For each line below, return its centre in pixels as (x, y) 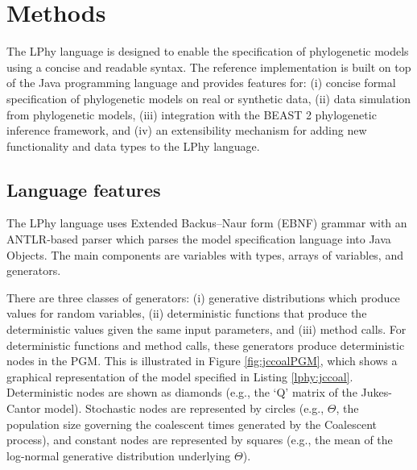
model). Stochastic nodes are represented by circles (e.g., (184, 408)
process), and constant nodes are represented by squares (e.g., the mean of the (200, 440)
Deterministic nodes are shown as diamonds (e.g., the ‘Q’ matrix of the (182, 392)
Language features (84, 189)
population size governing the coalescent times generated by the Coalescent (192, 424)
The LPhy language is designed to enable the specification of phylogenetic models (208, 51)
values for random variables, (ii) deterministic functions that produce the (187, 313)
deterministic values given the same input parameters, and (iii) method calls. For (206, 329)
